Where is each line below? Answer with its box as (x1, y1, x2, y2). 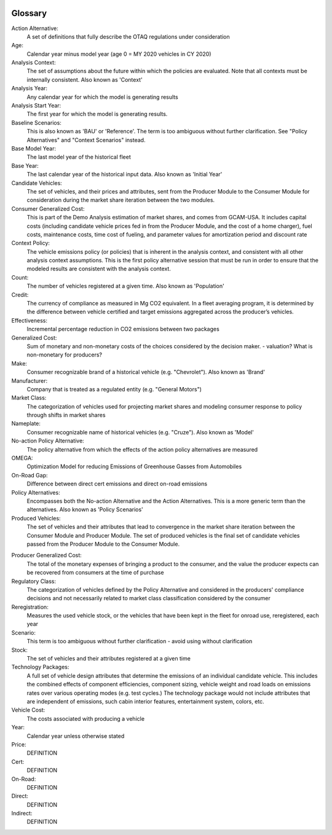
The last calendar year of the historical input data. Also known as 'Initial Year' (26, 171, 223, 178)
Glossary (11, 8, 47, 18)
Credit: (11, 291, 29, 298)
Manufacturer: (11, 377, 48, 384)
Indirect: (11, 810, 33, 817)
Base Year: (11, 162, 39, 169)
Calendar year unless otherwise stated (26, 732, 125, 740)
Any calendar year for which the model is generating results (26, 93, 178, 101)
